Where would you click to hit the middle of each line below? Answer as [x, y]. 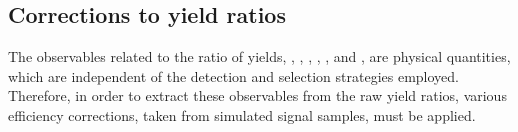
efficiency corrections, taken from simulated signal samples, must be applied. [242, 114]
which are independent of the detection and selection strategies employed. [234, 75]
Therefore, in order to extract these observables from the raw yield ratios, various [257, 95]
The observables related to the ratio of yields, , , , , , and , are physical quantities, [259, 56]
